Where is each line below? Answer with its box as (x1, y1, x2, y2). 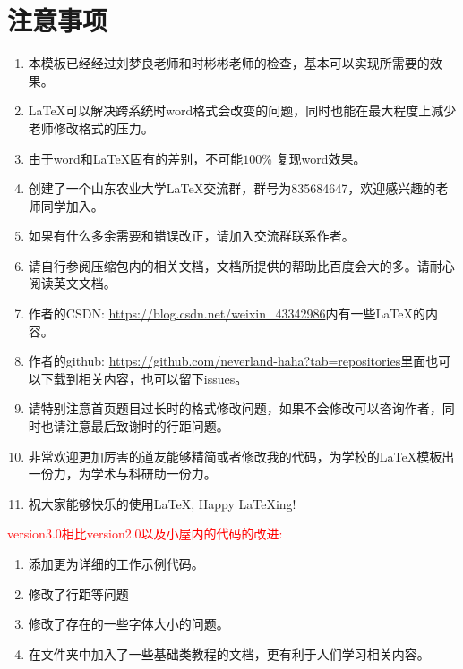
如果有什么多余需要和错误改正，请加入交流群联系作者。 (28, 226, 355, 245)
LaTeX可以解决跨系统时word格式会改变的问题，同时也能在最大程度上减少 (28, 101, 457, 120)
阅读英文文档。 (28, 274, 116, 292)
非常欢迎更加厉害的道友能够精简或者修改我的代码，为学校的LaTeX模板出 (28, 446, 455, 465)
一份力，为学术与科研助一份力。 (28, 464, 217, 483)
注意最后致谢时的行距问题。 (65, 417, 229, 436)
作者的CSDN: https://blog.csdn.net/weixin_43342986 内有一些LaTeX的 (28, 304, 425, 323)
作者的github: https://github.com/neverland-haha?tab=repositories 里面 (28, 351, 426, 370)
